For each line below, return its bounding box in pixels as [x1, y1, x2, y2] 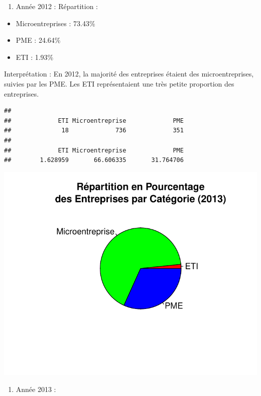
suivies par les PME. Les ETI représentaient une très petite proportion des [4, 78, 234, 89]
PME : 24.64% [16, 35, 61, 45]
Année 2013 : [16, 383, 56, 394]
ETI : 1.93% [16, 51, 54, 62]
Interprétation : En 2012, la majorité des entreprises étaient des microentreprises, [4, 68, 254, 79]
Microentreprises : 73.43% [16, 18, 95, 28]
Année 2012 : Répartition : [16, 1, 98, 11]
